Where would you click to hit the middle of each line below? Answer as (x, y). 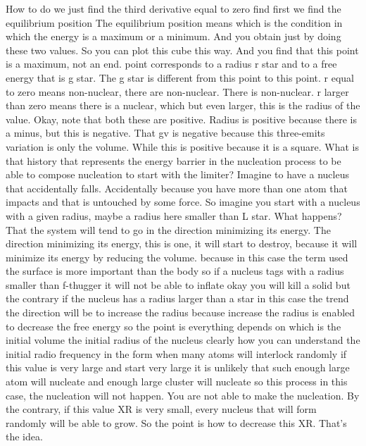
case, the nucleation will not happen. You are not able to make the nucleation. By (183, 395)
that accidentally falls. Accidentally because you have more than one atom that (177, 188)
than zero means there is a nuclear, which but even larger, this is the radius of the (183, 105)
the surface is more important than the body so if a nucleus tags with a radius (175, 271)
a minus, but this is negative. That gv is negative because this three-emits (165, 133)
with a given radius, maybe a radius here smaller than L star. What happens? (174, 215)
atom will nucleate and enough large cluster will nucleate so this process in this (177, 382)
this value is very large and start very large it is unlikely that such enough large (178, 367)
